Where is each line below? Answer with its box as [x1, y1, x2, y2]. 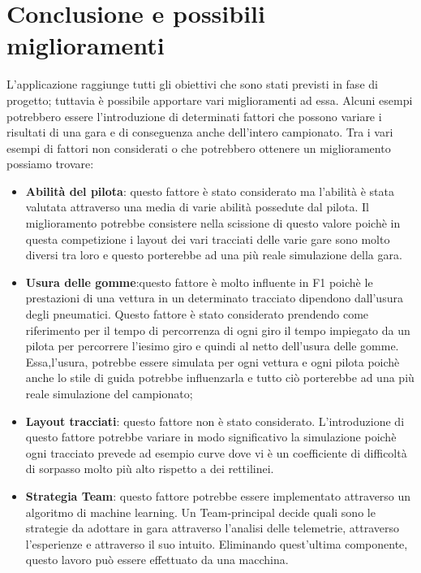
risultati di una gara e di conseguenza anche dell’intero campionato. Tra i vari [6, 124, 393, 141]
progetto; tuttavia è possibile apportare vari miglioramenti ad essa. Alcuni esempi [6, 91, 413, 108]
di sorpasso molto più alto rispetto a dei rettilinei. [25, 460, 274, 477]
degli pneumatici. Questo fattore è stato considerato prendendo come [25, 306, 369, 323]
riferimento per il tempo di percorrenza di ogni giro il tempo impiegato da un [25, 321, 410, 338]
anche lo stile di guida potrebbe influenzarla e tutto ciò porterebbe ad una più [25, 369, 415, 386]
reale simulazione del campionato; [25, 385, 193, 402]
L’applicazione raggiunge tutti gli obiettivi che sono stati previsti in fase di [6, 76, 378, 93]
